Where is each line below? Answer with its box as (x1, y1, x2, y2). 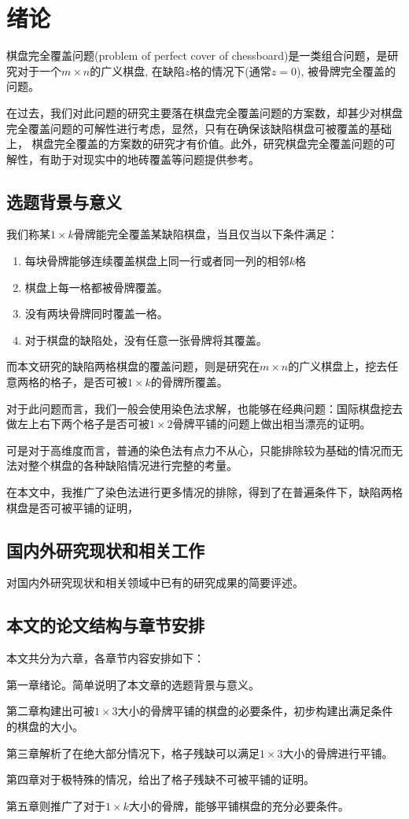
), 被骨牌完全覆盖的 (296, 62, 396, 79)
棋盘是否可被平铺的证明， (6, 499, 138, 515)
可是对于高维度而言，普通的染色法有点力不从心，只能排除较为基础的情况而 (6, 441, 392, 458)
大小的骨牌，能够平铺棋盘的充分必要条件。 (128, 797, 349, 813)
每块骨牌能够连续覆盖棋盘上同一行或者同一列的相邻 (24, 253, 289, 269)
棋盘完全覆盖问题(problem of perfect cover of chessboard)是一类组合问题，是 (6, 47, 388, 64)
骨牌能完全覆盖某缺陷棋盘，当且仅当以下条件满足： (73, 226, 338, 242)
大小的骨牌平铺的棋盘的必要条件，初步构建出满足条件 (117, 703, 393, 719)
